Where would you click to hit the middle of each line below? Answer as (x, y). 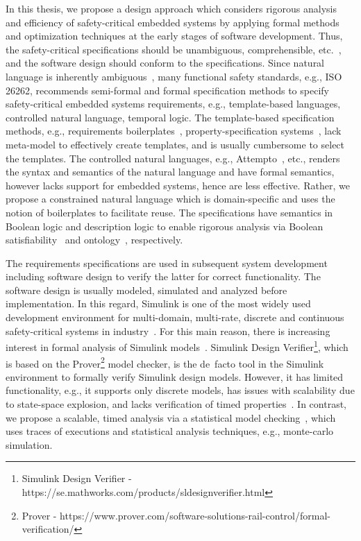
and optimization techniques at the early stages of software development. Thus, (174, 36)
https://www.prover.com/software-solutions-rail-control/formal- (195, 515)
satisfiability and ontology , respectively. (94, 240)
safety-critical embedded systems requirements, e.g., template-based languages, (173, 104)
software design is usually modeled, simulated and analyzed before (146, 290)
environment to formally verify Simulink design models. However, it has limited (175, 376)
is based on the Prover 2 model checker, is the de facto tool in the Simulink (165, 362)
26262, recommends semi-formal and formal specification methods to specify (167, 90)
